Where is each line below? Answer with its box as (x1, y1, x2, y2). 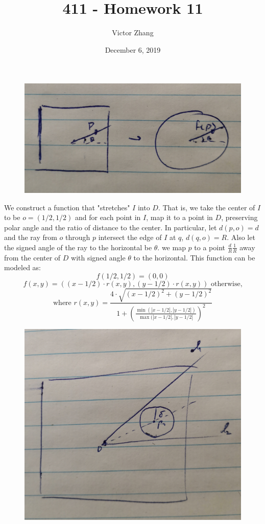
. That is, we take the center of (158, 202, 255, 212)
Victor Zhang (112, 27, 154, 38)
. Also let (227, 232, 255, 243)
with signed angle (71, 252, 126, 263)
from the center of (4, 252, 61, 263)
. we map (157, 242, 186, 252)
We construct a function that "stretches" (4, 202, 130, 212)
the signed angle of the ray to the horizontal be (4, 242, 152, 252)
